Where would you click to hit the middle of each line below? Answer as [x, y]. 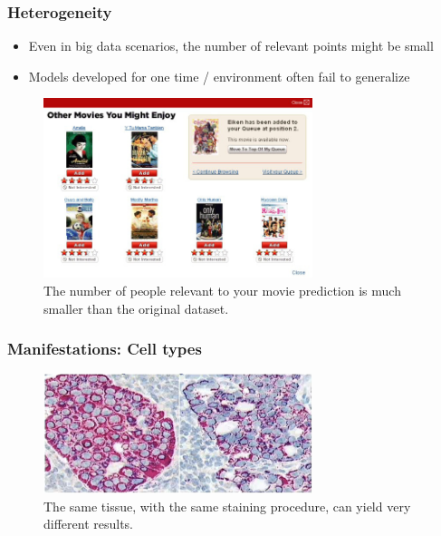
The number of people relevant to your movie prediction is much [222, 291]
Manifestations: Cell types [105, 349]
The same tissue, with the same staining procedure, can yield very [227, 506]
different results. [89, 524]
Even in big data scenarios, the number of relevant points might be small [231, 46]
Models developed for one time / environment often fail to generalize [219, 76]
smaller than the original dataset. [136, 308]
